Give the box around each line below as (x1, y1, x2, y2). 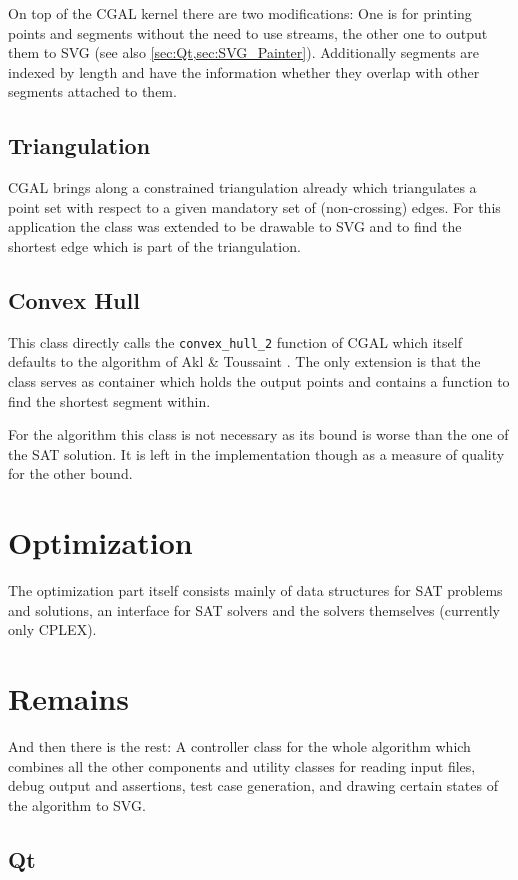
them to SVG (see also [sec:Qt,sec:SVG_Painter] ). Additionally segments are (8, 42, 480, 63)
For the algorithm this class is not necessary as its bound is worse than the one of (8, 424, 509, 445)
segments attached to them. (8, 81, 177, 102)
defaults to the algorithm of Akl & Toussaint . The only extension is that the (8, 351, 481, 372)
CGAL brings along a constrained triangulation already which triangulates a (8, 177, 477, 198)
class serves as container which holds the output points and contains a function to (8, 371, 510, 391)
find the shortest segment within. (8, 390, 211, 411)
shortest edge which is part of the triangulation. (8, 235, 301, 256)
